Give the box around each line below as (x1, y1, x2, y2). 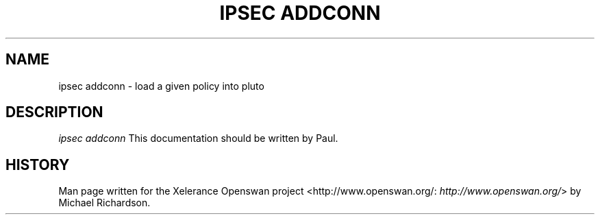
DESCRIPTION (5, 103, 103, 121)
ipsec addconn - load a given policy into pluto (58, 80, 264, 92)
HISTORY (5, 156, 70, 173)
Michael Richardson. (58, 197, 151, 209)
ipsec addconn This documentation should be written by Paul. (58, 132, 338, 145)
